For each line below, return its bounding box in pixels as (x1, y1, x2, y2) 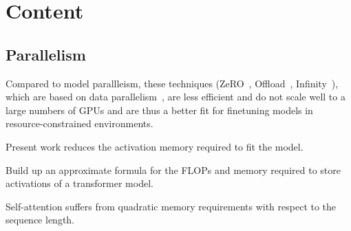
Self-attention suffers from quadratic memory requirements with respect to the (6, 199, 337, 213)
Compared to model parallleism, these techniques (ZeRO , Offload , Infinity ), (6, 76, 339, 90)
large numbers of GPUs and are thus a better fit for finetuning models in (6, 102, 313, 117)
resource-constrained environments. (6, 116, 153, 131)
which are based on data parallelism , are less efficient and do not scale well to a (6, 89, 345, 104)
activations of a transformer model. (6, 176, 153, 190)
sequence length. (6, 212, 75, 227)
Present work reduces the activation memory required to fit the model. (6, 139, 304, 153)
